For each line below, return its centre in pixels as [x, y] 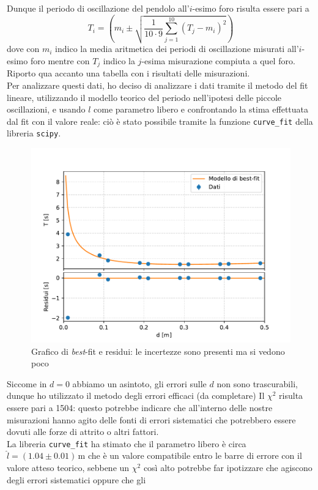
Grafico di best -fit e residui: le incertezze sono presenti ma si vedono [158, 351]
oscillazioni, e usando [46, 109]
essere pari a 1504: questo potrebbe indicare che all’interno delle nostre [140, 408]
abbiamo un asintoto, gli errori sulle [139, 383]
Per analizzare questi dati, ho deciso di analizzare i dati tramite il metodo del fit [157, 85]
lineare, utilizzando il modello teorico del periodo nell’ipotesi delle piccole [144, 97]
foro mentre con [60, 60]
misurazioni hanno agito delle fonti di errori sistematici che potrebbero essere [151, 419]
